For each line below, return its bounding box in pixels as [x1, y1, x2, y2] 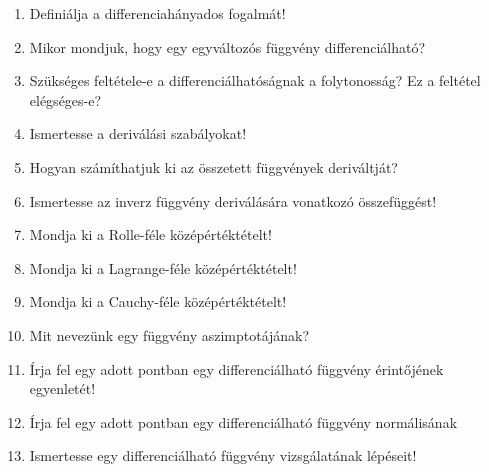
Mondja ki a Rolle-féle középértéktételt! [29, 224, 272, 245]
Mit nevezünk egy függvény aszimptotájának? [29, 324, 310, 345]
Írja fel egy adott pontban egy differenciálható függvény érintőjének [29, 358, 444, 379]
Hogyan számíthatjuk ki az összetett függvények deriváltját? [29, 156, 398, 177]
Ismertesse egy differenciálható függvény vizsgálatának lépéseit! [29, 445, 417, 466]
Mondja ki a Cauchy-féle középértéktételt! [29, 291, 287, 312]
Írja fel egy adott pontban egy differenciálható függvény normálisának [29, 411, 458, 432]
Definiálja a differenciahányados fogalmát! [29, 3, 286, 23]
